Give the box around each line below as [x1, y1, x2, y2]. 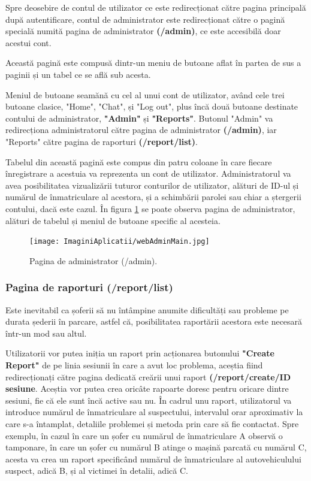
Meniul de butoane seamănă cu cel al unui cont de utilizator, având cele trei [5, 88, 285, 101]
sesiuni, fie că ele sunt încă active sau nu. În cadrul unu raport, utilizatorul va [5, 394, 292, 406]
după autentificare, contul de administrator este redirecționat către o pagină [5, 13, 285, 25]
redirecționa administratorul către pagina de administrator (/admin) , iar [5, 123, 277, 136]
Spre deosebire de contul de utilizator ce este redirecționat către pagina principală [5, 1, 306, 13]
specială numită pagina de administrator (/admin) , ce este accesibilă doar [5, 25, 281, 37]
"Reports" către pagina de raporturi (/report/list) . [5, 135, 198, 147]
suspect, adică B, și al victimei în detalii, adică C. [5, 464, 188, 477]
